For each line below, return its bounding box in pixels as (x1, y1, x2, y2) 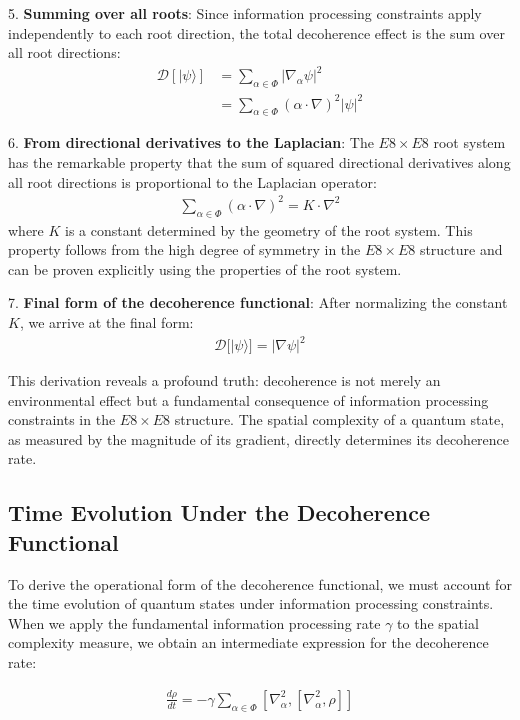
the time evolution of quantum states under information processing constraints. (8, 593, 494, 614)
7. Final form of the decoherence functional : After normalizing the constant (8, 292, 508, 313)
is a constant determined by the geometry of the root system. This (65, 219, 473, 240)
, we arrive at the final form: (19, 311, 194, 332)
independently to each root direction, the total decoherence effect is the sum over (8, 22, 505, 43)
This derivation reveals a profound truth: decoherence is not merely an (8, 370, 441, 391)
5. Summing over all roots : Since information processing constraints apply (8, 3, 482, 23)
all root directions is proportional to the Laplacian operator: (8, 171, 377, 192)
